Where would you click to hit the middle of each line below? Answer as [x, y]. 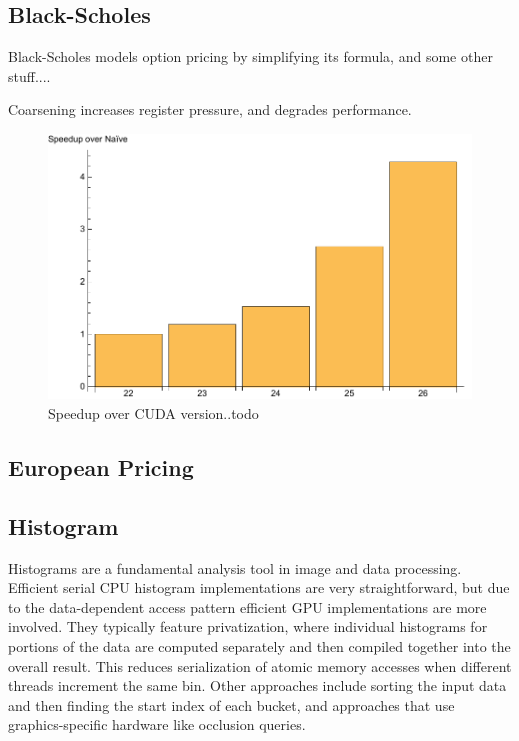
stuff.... [29, 75]
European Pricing [101, 466]
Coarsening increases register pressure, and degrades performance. [210, 109]
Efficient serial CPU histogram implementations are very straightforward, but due [259, 587]
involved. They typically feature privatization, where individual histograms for [248, 626]
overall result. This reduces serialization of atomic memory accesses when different [260, 665]
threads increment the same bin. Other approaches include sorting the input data [257, 685]
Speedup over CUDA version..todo [153, 412]
